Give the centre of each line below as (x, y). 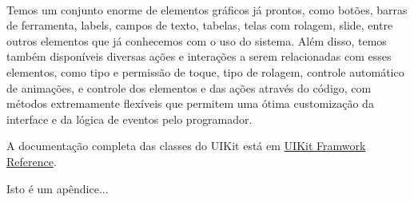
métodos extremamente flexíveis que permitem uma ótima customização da (190, 103)
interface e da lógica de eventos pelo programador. (129, 119)
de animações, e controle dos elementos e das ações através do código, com (189, 87)
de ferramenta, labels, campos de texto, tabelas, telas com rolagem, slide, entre (200, 25)
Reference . (32, 161)
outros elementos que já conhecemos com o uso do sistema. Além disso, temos (197, 40)
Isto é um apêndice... (58, 188)
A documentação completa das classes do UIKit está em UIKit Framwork (186, 146)
